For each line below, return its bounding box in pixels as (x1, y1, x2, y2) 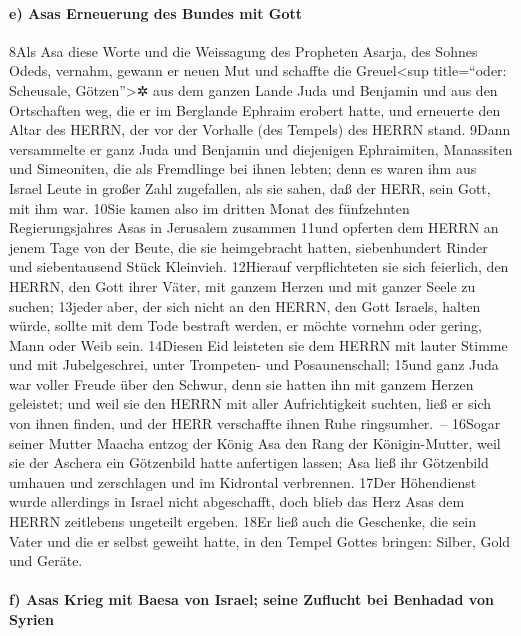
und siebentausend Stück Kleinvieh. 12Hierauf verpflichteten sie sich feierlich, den (9, 256, 509, 277)
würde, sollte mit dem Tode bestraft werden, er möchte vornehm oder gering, (9, 315, 482, 336)
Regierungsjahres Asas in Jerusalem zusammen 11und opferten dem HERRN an (9, 217, 499, 238)
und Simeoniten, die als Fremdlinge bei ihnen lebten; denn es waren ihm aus (9, 158, 477, 179)
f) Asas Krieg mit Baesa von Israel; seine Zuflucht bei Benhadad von (9, 589, 494, 610)
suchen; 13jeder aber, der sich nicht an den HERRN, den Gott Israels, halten (9, 295, 481, 316)
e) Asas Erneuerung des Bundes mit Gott (9, 2, 303, 23)
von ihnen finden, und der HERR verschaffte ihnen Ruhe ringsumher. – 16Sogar (9, 413, 501, 434)
